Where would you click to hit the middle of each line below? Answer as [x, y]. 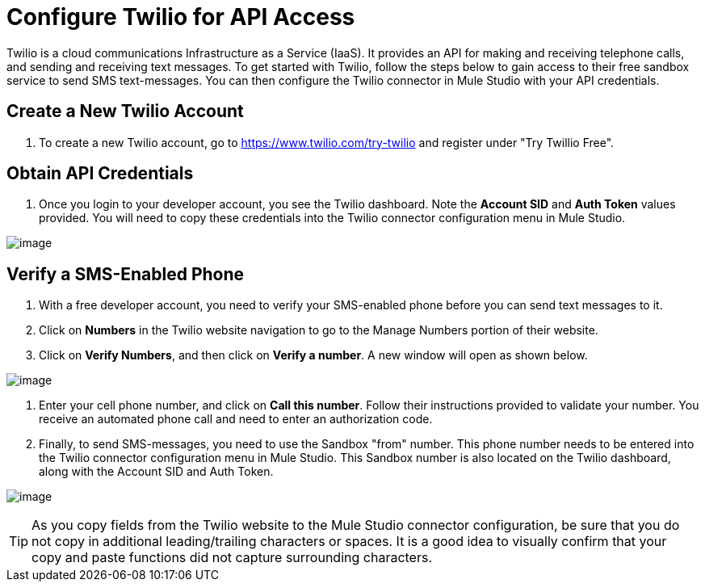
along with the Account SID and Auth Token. [156, 472]
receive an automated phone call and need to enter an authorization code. [236, 419]
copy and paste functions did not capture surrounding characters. [232, 558]
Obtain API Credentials [100, 174]
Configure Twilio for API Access [181, 17]
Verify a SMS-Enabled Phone [126, 274]
